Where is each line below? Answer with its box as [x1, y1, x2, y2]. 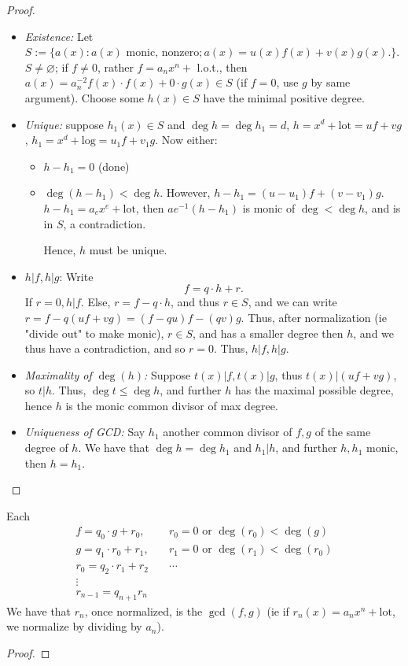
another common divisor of [163, 424, 292, 440]
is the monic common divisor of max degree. [65, 397, 278, 413]
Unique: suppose [24, 116, 104, 132]
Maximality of [24, 366, 92, 383]
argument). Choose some [24, 89, 144, 105]
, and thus [171, 294, 219, 310]
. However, [160, 184, 211, 201]
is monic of [242, 199, 296, 216]
